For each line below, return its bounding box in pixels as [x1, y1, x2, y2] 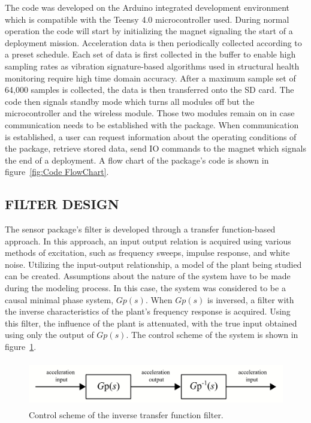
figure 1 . [5, 340, 37, 353]
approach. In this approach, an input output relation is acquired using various [5, 234, 291, 247]
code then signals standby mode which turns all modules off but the [5, 95, 255, 107]
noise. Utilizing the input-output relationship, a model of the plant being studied [5, 258, 302, 270]
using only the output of [5, 328, 94, 341]
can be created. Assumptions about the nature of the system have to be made [5, 270, 291, 282]
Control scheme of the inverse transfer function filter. [29, 408, 224, 421]
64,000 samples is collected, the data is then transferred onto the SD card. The [5, 83, 294, 96]
